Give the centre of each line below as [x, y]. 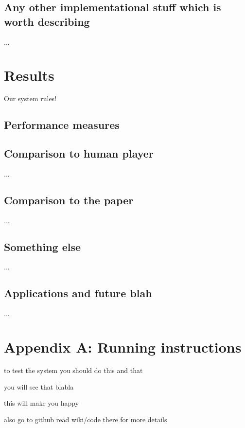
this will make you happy [42, 403]
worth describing [47, 21]
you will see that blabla [39, 386]
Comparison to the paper [69, 200]
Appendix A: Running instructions [123, 347]
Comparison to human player [79, 153]
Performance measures [62, 125]
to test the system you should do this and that [73, 370]
